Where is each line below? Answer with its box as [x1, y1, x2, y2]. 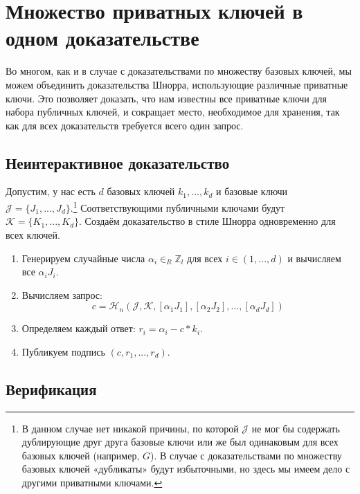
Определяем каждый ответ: [21, 321, 136, 336]
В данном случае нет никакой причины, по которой [21, 421, 239, 435]
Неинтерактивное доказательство [6, 152, 230, 173]
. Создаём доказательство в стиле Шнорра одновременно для [79, 214, 336, 228]
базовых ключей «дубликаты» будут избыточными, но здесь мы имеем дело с [21, 461, 350, 476]
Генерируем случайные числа [21, 250, 145, 265]
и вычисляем [287, 250, 341, 265]
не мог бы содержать [251, 421, 340, 435]
